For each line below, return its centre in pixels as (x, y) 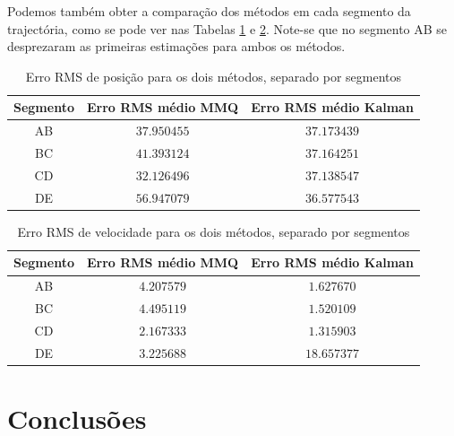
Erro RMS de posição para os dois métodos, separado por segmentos (214, 76)
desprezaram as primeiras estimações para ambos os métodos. (176, 46)
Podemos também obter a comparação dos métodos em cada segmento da (209, 11)
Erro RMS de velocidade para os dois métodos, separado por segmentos (214, 231)
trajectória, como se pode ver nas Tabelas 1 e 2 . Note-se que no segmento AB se (227, 28)
